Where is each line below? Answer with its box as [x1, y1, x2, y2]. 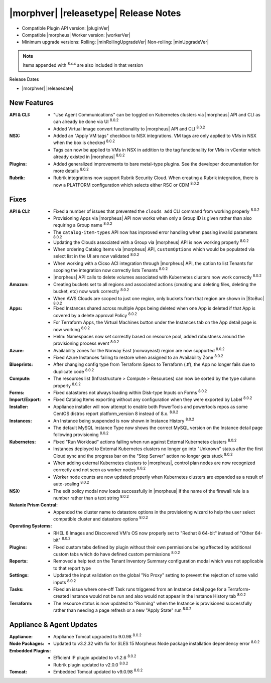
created [53, 593, 70, 599]
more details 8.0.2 [53, 167, 89, 174]
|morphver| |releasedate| [22, 85, 74, 91]
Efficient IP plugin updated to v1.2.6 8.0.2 [53, 654, 137, 661]
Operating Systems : [9, 523, 52, 529]
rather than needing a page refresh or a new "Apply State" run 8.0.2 [53, 606, 192, 613]
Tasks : [9, 586, 24, 592]
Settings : [9, 572, 29, 578]
